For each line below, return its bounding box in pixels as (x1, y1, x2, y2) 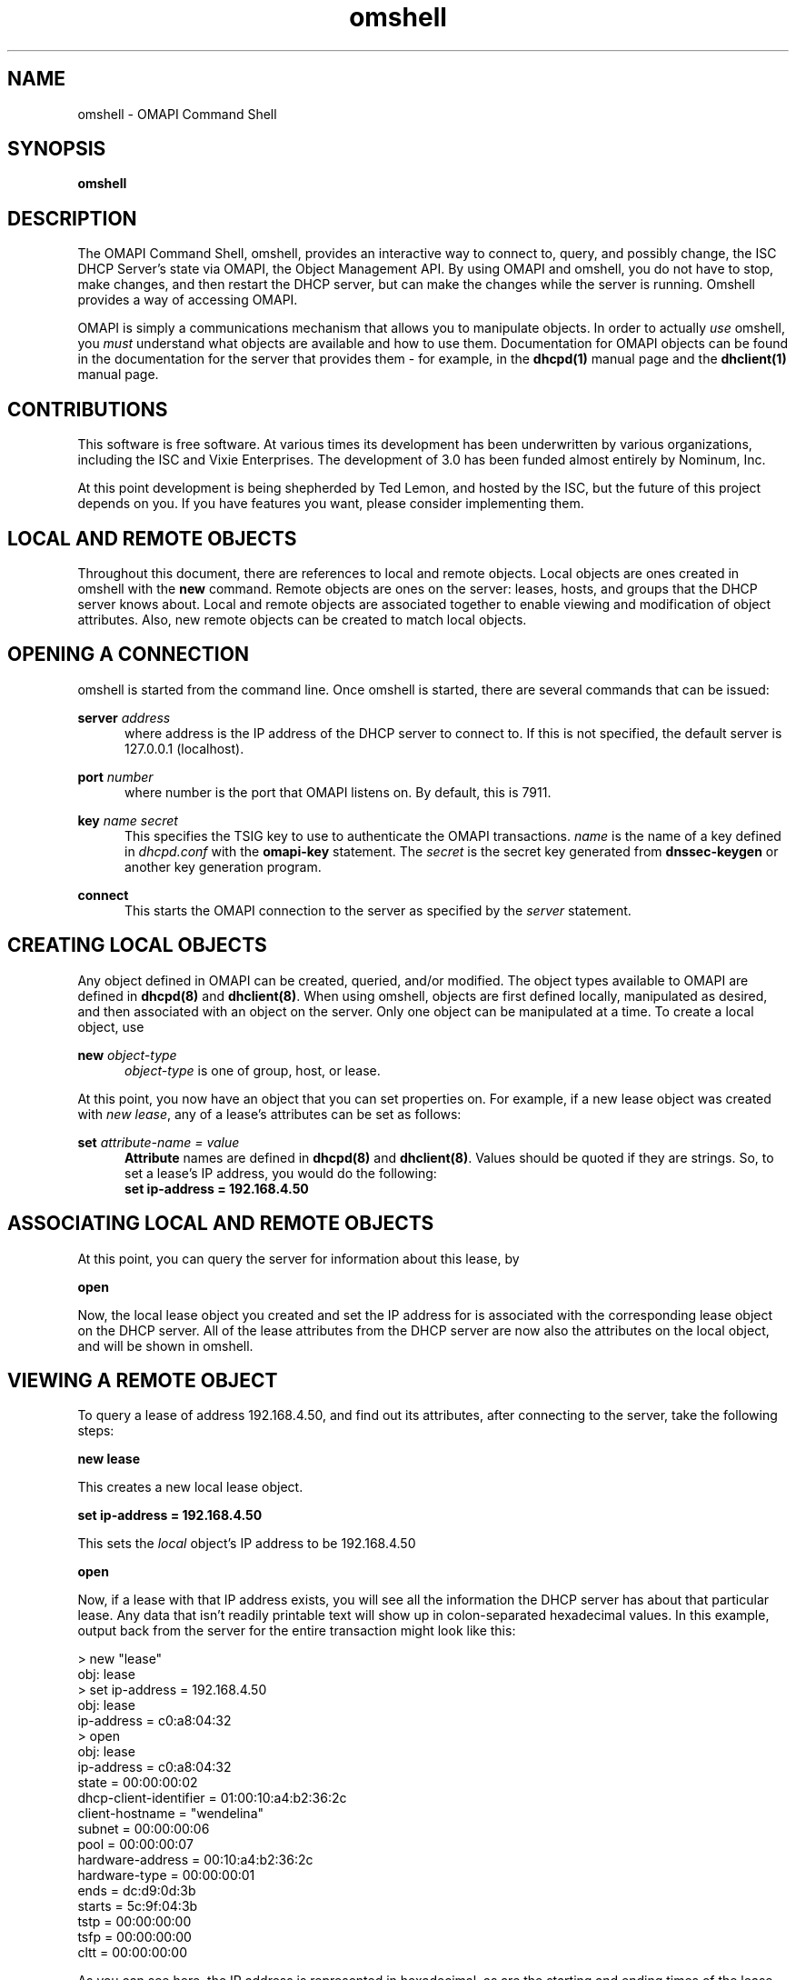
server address (77, 709, 171, 725)
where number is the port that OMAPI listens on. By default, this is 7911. (124, 784, 552, 800)
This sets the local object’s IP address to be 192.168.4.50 (77, 1535, 416, 1552)
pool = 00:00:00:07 (77, 1836, 194, 1853)
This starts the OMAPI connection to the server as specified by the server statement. (124, 902, 632, 918)
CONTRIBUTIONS (7, 397, 168, 421)
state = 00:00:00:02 (77, 1775, 198, 1791)
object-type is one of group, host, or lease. (124, 1062, 381, 1078)
